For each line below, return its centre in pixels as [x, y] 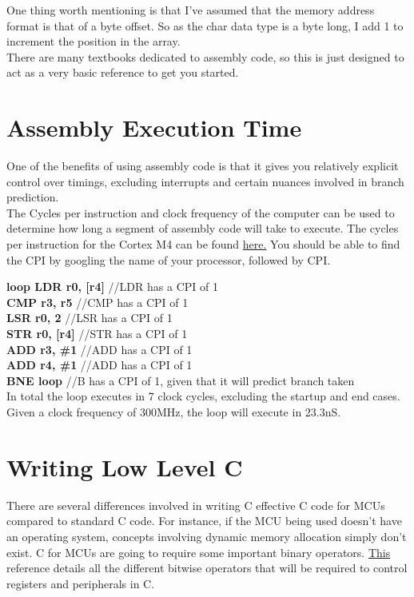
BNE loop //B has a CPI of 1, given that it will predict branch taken [181, 380]
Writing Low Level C [125, 466]
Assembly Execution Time [154, 127]
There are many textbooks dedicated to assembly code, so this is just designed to [205, 56]
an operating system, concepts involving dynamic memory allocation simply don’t [207, 536]
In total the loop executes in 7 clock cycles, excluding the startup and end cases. [203, 396]
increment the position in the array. [94, 41]
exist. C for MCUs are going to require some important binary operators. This [199, 552]
